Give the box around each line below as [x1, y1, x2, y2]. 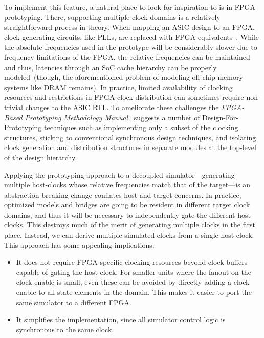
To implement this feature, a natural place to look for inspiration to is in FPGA [4, 2, 255, 12]
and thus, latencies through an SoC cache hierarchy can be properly [4, 61, 217, 72]
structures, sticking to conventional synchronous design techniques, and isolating [4, 132, 256, 142]
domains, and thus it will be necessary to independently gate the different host [4, 209, 251, 220]
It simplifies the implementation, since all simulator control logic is [16, 314, 226, 325]
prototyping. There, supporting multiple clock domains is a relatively [4, 11, 221, 22]
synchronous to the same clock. [16, 324, 114, 334]
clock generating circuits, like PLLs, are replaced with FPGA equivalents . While [4, 31, 259, 42]
